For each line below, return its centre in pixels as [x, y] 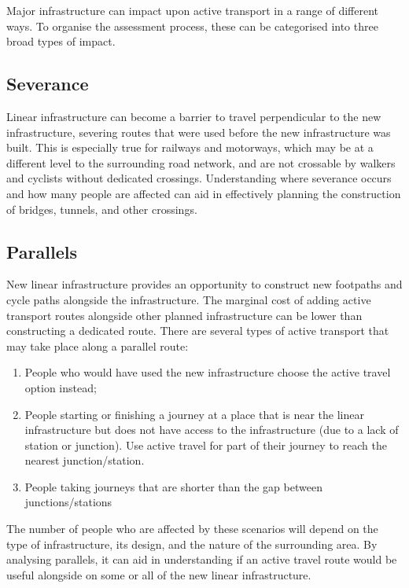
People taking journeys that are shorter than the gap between [173, 486]
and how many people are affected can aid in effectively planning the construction [204, 193]
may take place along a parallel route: [98, 345]
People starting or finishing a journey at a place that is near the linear [194, 414]
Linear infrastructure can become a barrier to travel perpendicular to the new [194, 116]
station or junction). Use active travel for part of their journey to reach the [206, 445]
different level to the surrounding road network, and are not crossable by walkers [201, 162]
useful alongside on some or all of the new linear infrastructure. [159, 574]
